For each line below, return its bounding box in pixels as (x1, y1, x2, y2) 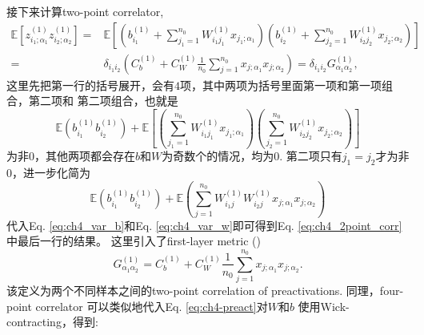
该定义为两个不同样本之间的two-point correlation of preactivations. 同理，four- (6, 282, 404, 299)
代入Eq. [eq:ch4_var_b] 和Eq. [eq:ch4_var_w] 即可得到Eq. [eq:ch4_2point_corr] (6, 216, 402, 233)
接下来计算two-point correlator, (6, 3, 164, 19)
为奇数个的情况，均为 (162, 147, 274, 164)
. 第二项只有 (279, 147, 342, 164)
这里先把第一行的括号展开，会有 (6, 76, 174, 93)
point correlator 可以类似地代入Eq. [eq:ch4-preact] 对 (6, 297, 268, 314)
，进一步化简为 (12, 164, 90, 181)
